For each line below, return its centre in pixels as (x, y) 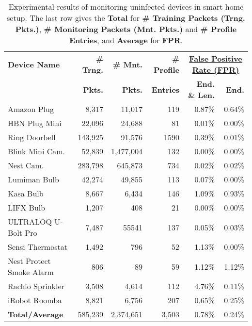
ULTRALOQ (30, 221)
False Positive (216, 58)
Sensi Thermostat (38, 247)
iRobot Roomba (35, 300)
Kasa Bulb (26, 193)
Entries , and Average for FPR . (126, 40)
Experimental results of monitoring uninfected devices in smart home (126, 7)
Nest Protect (29, 261)
